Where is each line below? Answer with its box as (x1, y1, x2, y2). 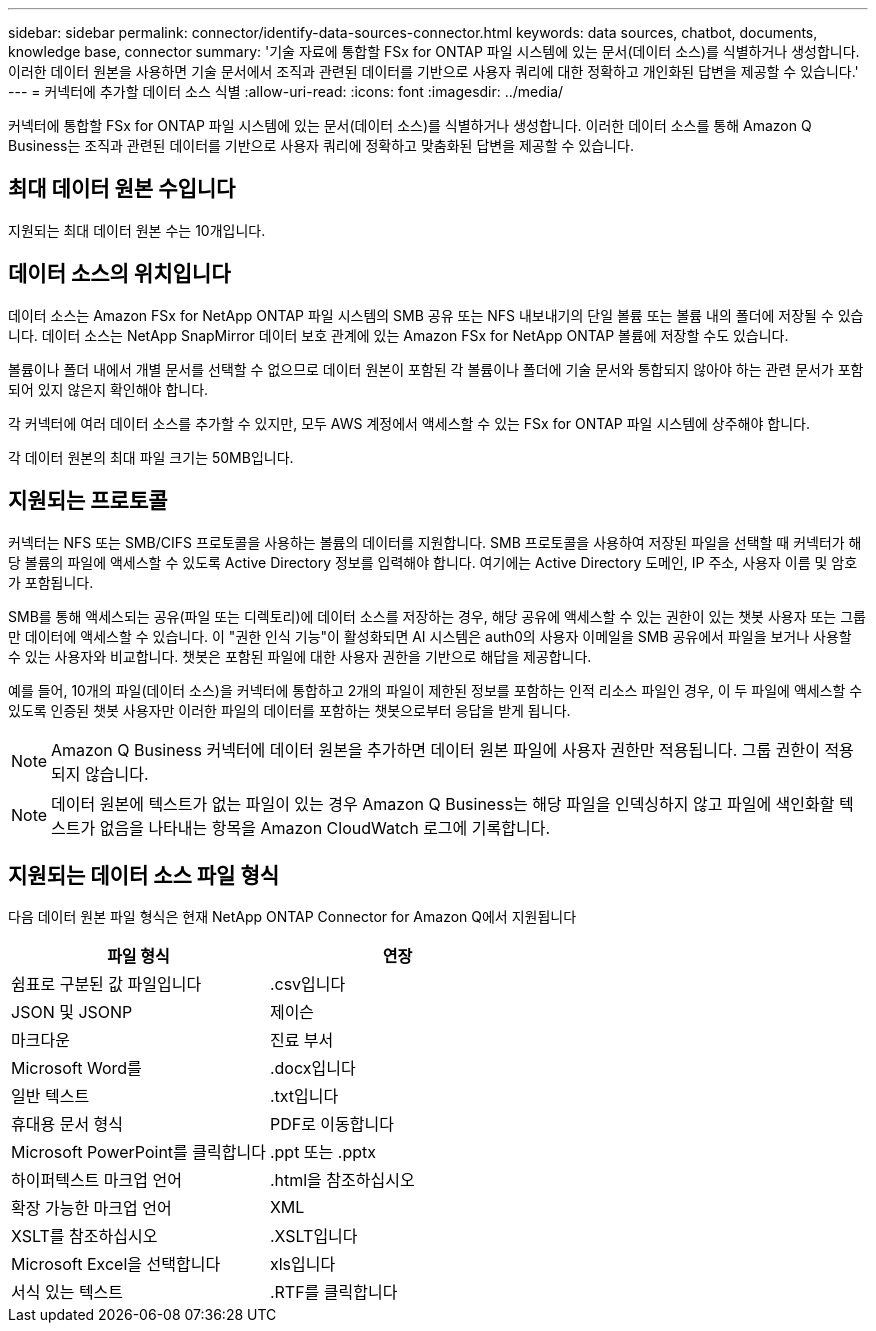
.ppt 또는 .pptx (269, 1142, 376, 1163)
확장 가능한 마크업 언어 (11, 1198, 172, 1219)
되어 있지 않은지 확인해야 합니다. (8, 380, 209, 398)
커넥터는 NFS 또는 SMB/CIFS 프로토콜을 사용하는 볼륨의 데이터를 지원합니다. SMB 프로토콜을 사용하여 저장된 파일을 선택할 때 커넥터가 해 (8, 533, 862, 551)
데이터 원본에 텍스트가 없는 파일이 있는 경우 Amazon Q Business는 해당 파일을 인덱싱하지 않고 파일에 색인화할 (51, 793, 835, 814)
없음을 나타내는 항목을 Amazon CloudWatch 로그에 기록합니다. (99, 817, 551, 838)
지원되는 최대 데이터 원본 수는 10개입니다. (8, 221, 266, 239)
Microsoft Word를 (11, 1058, 142, 1079)
